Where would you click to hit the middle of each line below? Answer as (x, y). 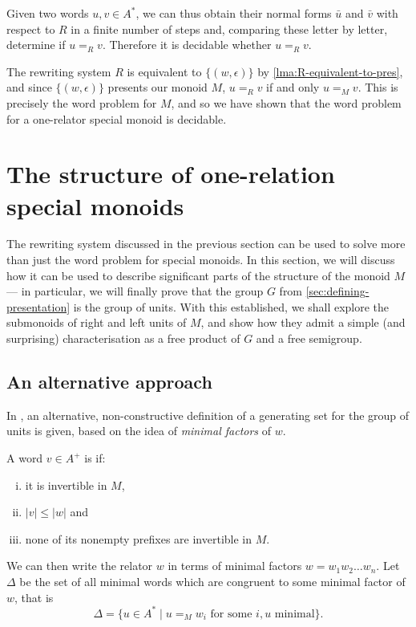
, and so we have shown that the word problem (286, 102)
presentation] (38, 306)
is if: (95, 458)
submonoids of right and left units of (97, 322)
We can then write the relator (80, 566)
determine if (36, 45)
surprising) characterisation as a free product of (123, 338)
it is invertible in (66, 484)
